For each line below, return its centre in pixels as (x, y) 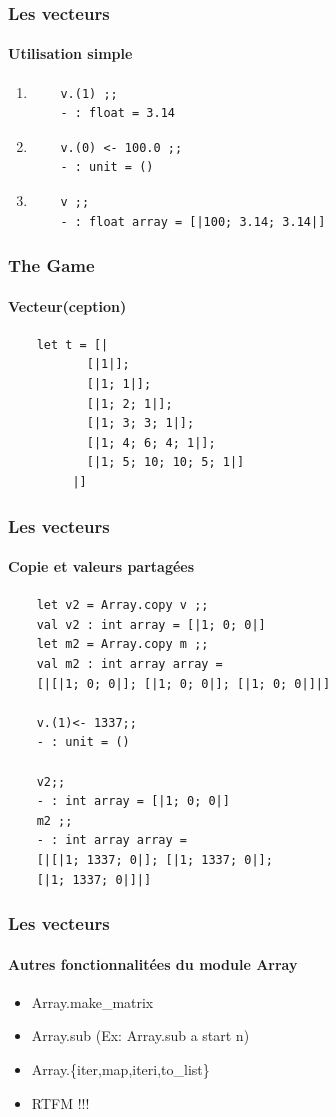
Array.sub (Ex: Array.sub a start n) (140, 1035)
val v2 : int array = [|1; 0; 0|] (151, 624)
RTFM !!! (60, 1102)
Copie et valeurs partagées (101, 566)
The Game (51, 265)
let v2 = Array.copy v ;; (122, 605)
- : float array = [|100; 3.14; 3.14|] (193, 221)
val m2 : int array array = (129, 664)
